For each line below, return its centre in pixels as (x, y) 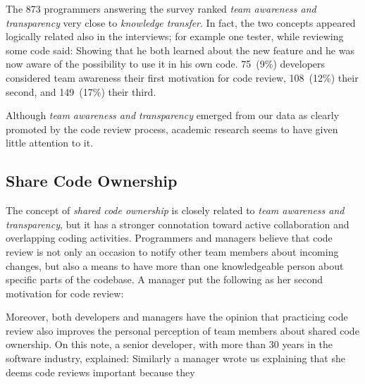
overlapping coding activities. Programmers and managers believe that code (169, 238)
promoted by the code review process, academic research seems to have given (172, 129)
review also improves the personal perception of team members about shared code (182, 330)
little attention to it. (50, 143)
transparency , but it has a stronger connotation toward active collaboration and (178, 224)
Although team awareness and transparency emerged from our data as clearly (173, 115)
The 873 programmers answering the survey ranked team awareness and (161, 8)
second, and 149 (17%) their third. (81, 91)
